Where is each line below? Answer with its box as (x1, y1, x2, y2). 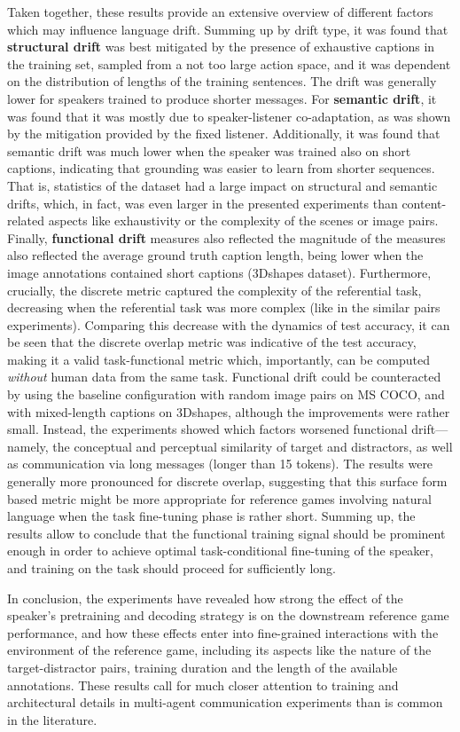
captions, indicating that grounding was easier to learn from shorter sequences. (7, 159, 435, 177)
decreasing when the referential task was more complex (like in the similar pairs (7, 298, 441, 317)
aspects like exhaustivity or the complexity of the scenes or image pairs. (48, 211, 439, 230)
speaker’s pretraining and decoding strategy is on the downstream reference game (7, 606, 449, 625)
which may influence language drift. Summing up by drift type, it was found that (7, 20, 448, 38)
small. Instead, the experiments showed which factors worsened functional (7, 420, 408, 438)
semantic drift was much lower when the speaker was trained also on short (7, 141, 411, 160)
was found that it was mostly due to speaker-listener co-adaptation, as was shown (7, 106, 451, 125)
